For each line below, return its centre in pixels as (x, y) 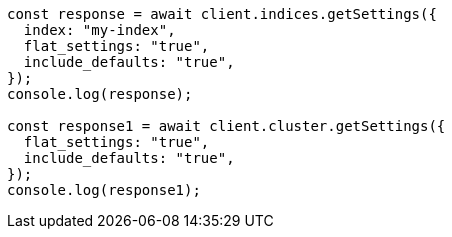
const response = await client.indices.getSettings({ (222, 14)
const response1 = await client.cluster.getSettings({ (226, 126)
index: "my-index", (99, 30)
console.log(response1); (104, 190)
